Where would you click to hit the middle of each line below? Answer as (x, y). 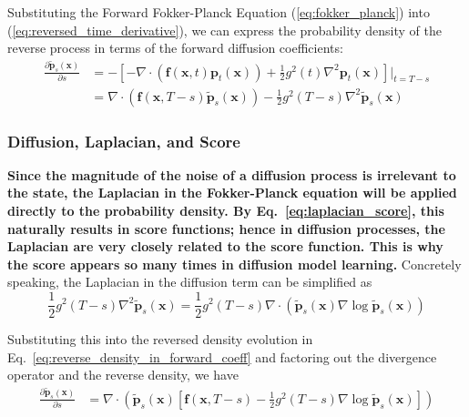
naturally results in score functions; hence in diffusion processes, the (226, 228)
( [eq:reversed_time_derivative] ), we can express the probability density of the (224, 30)
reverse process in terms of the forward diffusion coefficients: (175, 48)
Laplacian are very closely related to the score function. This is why (225, 246)
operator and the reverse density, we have (123, 375)
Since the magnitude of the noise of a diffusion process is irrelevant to (232, 174)
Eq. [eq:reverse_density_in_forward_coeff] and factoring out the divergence (222, 356)
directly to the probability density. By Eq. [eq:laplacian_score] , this (226, 211)
